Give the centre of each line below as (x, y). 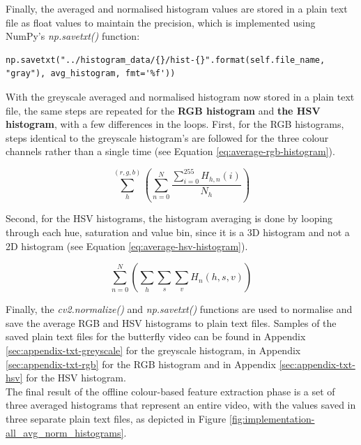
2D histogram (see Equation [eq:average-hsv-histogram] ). (127, 246)
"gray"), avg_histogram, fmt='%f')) (91, 74)
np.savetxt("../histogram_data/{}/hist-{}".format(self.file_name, (166, 60)
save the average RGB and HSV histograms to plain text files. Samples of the (171, 322)
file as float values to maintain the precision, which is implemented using (161, 22)
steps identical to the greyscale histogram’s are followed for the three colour (167, 137)
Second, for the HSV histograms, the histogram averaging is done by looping (169, 218)
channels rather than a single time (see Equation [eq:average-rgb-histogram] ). (170, 151)
